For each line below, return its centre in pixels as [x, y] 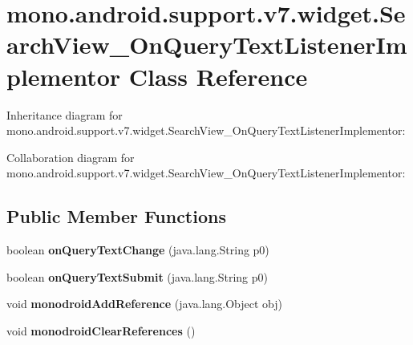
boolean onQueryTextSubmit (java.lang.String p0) [137, 276]
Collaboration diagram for [71, 157]
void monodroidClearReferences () [101, 330]
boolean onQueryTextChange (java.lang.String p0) [138, 250]
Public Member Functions [116, 216]
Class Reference [218, 76]
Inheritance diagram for [65, 114]
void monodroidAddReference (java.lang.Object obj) [145, 304]
